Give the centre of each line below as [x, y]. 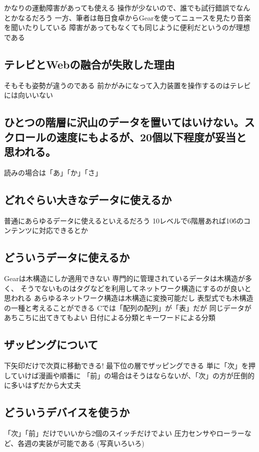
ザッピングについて [51, 345]
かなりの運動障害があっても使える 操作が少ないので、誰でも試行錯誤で [120, 8]
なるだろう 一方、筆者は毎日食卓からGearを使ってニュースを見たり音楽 [134, 17]
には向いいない [28, 95]
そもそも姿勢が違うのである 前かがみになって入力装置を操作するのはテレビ [127, 85]
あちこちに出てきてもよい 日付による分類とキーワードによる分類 [110, 317]
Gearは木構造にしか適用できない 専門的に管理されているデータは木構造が [124, 278]
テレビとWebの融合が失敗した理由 [89, 64]
